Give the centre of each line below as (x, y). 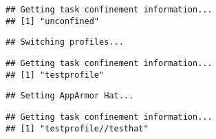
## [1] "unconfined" (53, 21)
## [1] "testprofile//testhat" (77, 128)
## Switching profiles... (65, 42)
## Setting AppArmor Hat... (70, 96)
